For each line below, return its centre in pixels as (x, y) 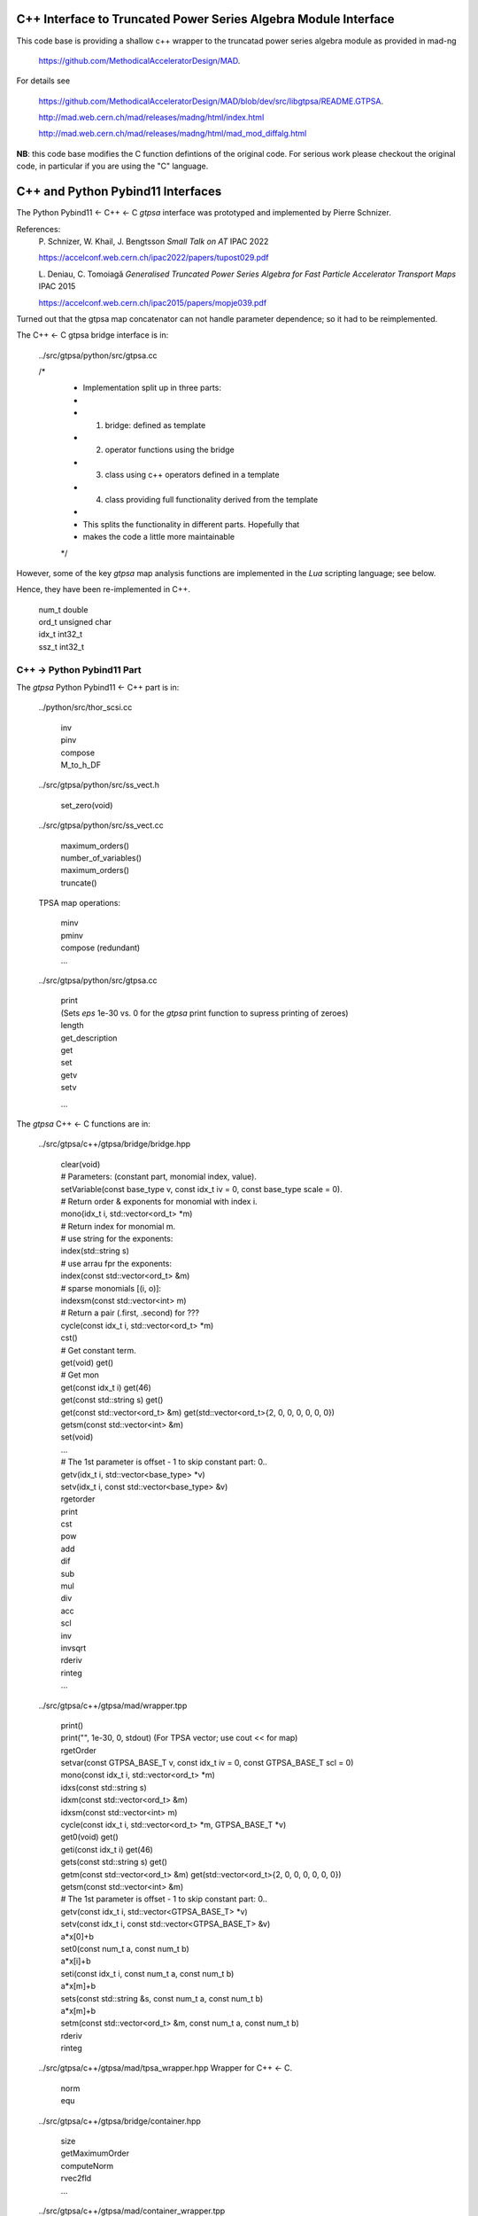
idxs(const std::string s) (104, 1787)
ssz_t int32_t (61, 646)
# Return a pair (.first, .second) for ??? (130, 1313)
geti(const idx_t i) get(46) (107, 1849)
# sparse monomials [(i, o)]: (111, 1288)
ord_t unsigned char (75, 622)
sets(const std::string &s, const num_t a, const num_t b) (162, 1998)
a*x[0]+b (77, 1936)
